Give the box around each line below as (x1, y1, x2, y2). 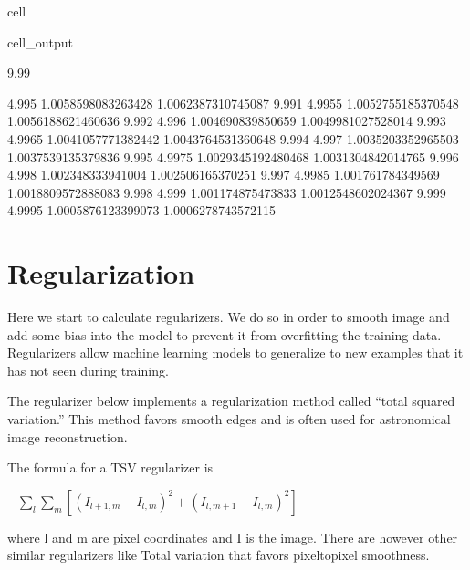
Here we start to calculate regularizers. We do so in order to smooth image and (7, 307, 450, 326)
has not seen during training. (7, 360, 169, 379)
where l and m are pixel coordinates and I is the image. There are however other (7, 527, 458, 546)
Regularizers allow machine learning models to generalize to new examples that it (7, 343, 464, 362)
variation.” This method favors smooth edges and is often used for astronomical (7, 409, 451, 429)
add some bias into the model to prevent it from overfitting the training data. (7, 325, 442, 344)
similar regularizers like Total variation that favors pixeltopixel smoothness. (7, 545, 430, 565)
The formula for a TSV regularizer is (7, 458, 214, 477)
